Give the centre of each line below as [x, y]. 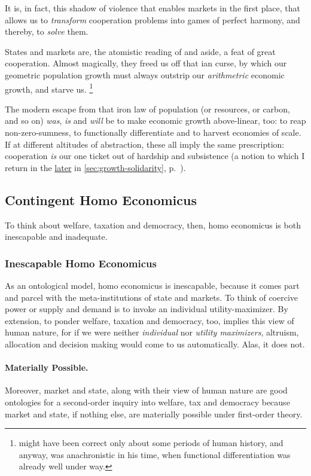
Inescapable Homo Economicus [81, 263]
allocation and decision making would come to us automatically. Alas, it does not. [155, 344]
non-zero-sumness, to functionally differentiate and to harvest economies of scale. [153, 132]
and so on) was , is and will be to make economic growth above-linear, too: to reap [155, 120]
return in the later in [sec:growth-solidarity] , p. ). [95, 167]
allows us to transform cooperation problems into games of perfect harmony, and [153, 19]
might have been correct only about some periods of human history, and [151, 443]
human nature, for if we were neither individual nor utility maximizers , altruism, [152, 332]
